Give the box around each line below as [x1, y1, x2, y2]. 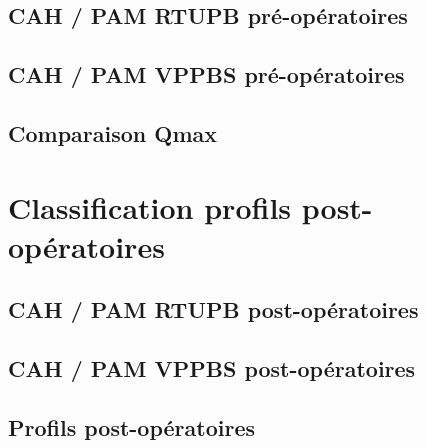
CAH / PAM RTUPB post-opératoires [8, 294, 419, 325]
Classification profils [8, 186, 292, 227]
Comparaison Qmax [8, 117, 218, 148]
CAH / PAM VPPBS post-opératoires [8, 353, 416, 384]
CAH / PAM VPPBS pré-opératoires [8, 59, 405, 90]
